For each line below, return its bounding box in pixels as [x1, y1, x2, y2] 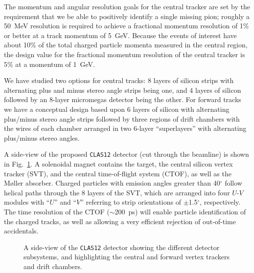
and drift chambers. [23, 261, 82, 271]
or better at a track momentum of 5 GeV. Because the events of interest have [4, 30, 237, 40]
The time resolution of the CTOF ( [4, 206, 110, 216]
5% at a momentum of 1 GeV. [4, 59, 95, 69]
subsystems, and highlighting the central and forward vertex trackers [23, 252, 230, 262]
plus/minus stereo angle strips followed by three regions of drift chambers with [4, 113, 240, 124]
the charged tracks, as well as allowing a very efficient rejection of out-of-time [4, 216, 236, 226]
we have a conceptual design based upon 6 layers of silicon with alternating [4, 104, 230, 114]
